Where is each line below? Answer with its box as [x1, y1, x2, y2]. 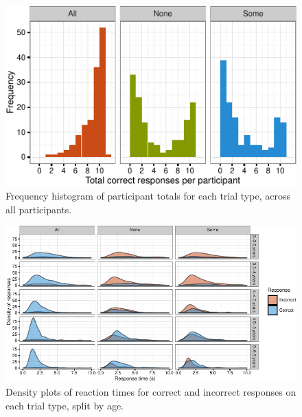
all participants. [5, 202, 72, 216]
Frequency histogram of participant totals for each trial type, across [5, 189, 290, 203]
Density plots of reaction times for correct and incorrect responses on [5, 385, 297, 398]
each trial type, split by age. [5, 398, 124, 412]
